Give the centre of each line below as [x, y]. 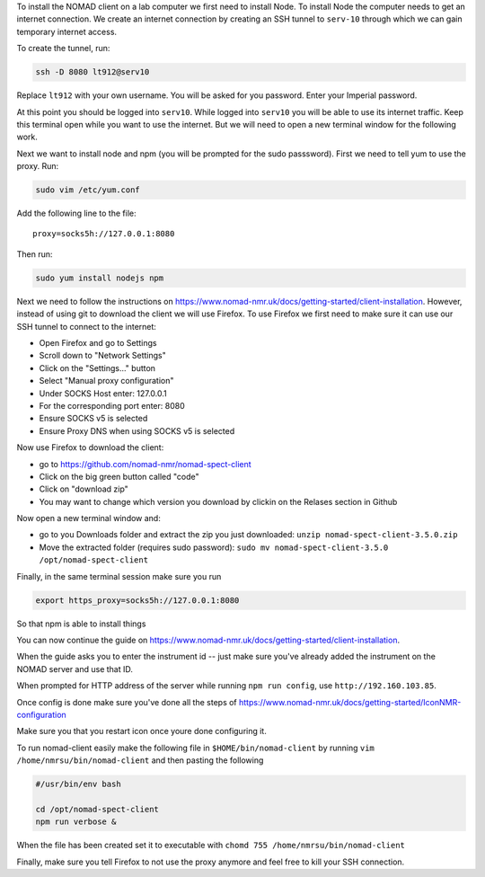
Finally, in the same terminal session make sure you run [119, 576]
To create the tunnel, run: [63, 49]
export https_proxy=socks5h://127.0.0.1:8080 [137, 600]
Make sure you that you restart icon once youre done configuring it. [141, 731]
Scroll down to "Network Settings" [102, 356]
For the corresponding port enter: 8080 [112, 405]
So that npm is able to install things [81, 624]
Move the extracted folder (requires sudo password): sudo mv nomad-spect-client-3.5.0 [214, 547]
